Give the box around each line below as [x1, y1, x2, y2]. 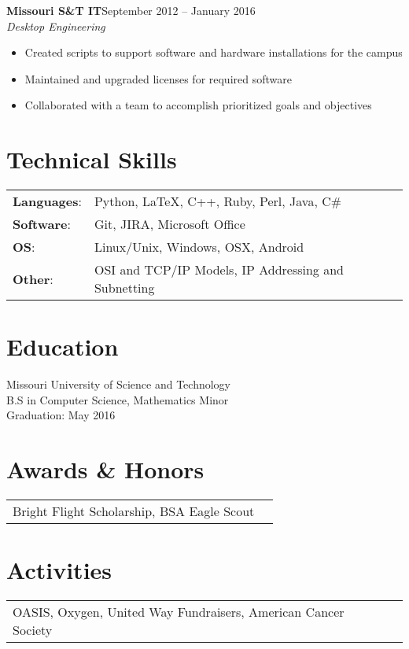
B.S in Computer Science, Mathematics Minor [6, 391, 229, 407]
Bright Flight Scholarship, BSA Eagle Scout [13, 502, 255, 521]
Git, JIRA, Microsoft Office [94, 215, 245, 234]
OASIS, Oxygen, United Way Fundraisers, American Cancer [13, 603, 345, 621]
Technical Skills [6, 143, 177, 175]
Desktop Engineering [6, 17, 105, 34]
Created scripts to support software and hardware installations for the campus [24, 44, 403, 61]
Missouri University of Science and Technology [6, 376, 230, 393]
